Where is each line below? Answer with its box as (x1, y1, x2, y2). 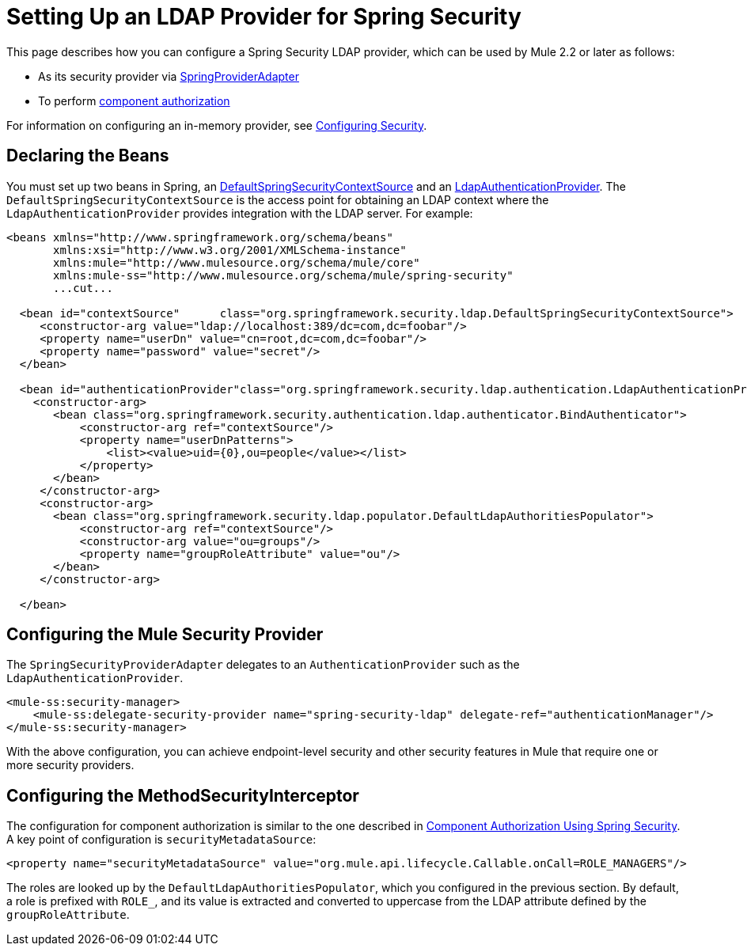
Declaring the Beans (6, 146, 169, 166)
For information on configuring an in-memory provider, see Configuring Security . (6, 118, 427, 132)
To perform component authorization (38, 93, 230, 108)
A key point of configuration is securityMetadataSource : (6, 833, 317, 847)
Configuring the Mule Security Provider (6, 624, 324, 645)
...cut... (53, 281, 113, 294)
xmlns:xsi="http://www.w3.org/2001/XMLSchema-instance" (53, 243, 407, 256)
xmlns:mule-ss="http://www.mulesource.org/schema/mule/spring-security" (53, 268, 514, 282)
